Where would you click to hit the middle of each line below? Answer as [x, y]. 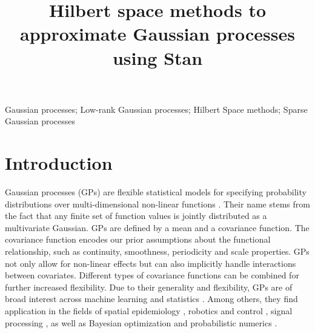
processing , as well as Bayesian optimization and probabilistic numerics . [141, 322]
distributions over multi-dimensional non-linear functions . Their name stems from [157, 203]
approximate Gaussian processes [157, 34]
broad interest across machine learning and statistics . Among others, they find [151, 299]
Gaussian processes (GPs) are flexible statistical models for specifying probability [156, 192]
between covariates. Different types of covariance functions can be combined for [152, 275]
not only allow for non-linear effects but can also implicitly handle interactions [151, 263]
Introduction [59, 163]
